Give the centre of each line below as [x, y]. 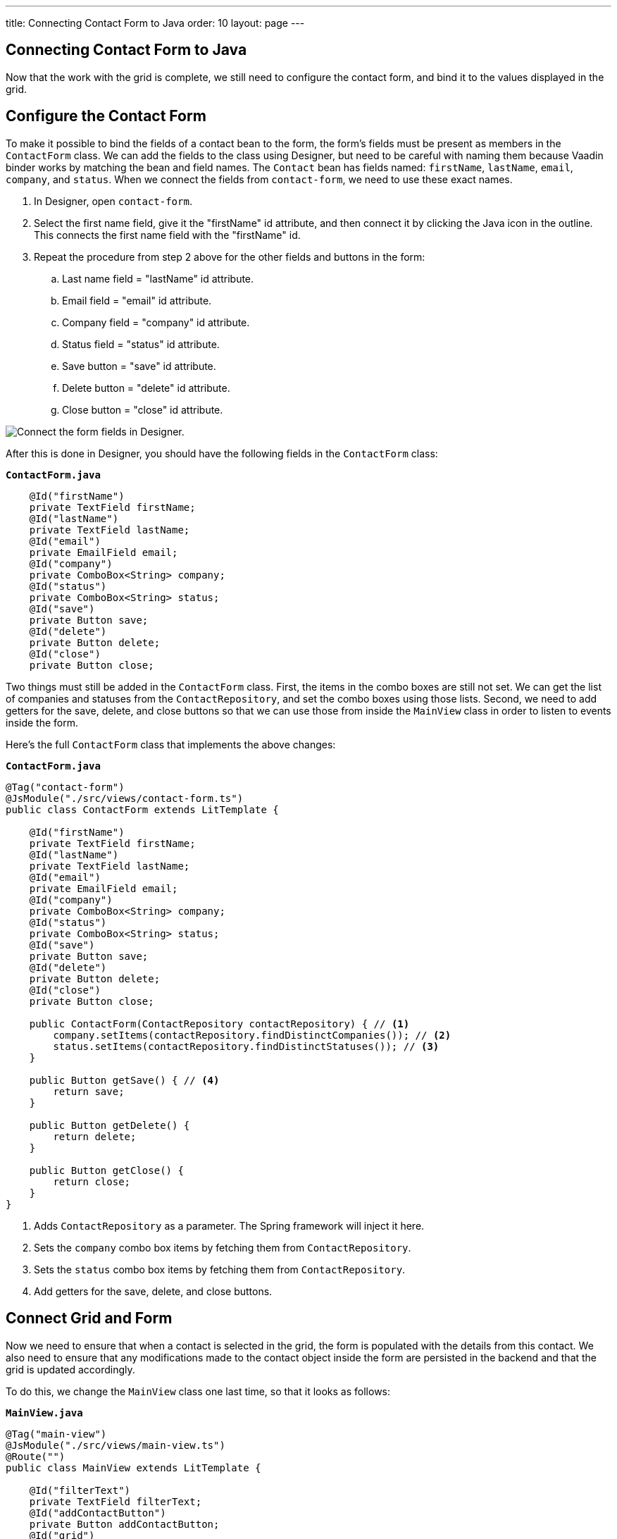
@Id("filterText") [80, 1490]
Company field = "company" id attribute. [156, 322]
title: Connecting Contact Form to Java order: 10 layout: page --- [155, 23]
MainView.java [44, 1413]
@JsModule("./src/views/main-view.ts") [116, 1445]
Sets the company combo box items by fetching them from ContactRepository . [223, 1247]
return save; [89, 1091]
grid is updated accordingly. [70, 1369]
